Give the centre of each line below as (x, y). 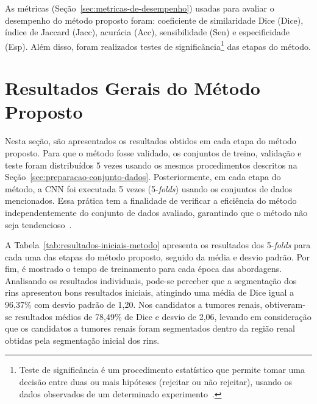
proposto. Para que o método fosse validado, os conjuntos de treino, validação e (153, 152)
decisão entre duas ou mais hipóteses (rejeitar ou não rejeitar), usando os (155, 382)
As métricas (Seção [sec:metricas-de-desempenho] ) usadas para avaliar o (140, 8)
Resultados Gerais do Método (133, 88)
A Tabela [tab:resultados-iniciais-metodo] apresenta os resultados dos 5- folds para (158, 245)
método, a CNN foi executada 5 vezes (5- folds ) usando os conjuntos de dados (149, 188)
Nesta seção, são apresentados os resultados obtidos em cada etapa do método (151, 141)
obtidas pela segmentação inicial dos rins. (82, 340)
